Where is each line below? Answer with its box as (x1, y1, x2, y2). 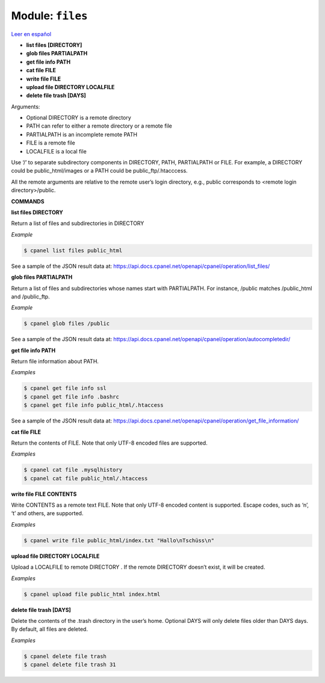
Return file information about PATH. (11, 358, 99, 365)
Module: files (11, 9, 88, 22)
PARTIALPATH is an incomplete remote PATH (26, 131, 138, 138)
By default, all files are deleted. (11, 626, 88, 633)
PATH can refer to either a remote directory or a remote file (26, 122, 173, 129)
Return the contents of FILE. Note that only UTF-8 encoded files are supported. (11, 439, 208, 447)
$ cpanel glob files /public (23, 320, 110, 327)
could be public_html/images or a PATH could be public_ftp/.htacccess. (11, 167, 188, 175)
